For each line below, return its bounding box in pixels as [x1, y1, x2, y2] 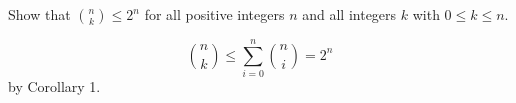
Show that [8, 4, 71, 24]
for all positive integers [144, 4, 285, 24]
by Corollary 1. [8, 76, 101, 97]
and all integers [302, 4, 397, 24]
